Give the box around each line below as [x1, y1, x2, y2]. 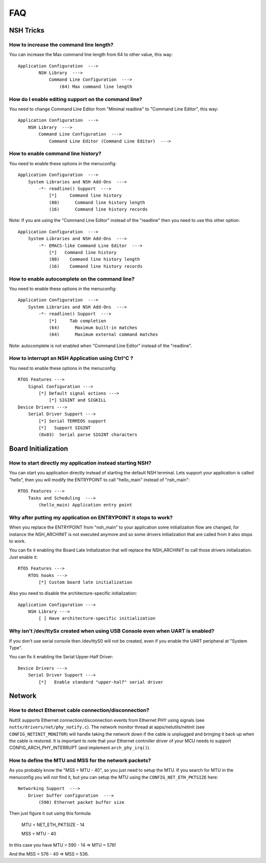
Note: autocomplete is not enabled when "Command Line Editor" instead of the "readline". [9, 343, 192, 349]
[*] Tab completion [49, 318, 106, 324]
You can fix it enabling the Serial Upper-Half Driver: [9, 654, 113, 660]
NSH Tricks [9, 26, 44, 35]
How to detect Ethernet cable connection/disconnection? [9, 707, 150, 714]
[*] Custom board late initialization [38, 579, 133, 585]
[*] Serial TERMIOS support [38, 418, 106, 424]
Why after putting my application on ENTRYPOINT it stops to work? [9, 514, 173, 521]
